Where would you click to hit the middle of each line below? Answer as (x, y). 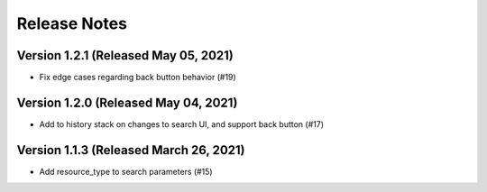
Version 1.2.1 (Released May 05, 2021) (125, 55)
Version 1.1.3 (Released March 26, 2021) (131, 150)
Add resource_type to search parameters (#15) (126, 171)
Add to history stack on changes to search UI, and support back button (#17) (182, 124)
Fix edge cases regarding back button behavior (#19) (138, 78)
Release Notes (72, 23)
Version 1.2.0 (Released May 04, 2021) (127, 102)
